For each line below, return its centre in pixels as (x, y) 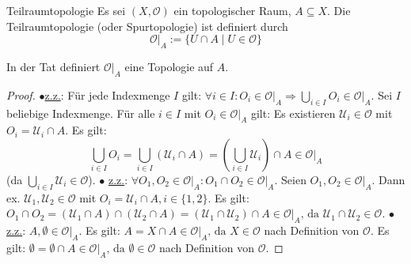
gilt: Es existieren (293, 113)
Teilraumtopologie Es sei (66, 10)
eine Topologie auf (169, 66)
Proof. (21, 94)
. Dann (388, 179)
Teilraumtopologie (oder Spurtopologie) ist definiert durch (147, 26)
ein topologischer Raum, (232, 10)
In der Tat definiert (53, 66)
